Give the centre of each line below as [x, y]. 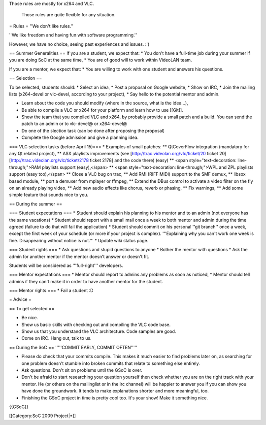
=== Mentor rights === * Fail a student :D [51, 291]
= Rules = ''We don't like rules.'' [41, 26]
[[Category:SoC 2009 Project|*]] [43, 416]
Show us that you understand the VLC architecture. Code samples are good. [99, 331]
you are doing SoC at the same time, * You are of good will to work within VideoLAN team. [100, 60]
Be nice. [30, 318]
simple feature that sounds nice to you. [49, 195]
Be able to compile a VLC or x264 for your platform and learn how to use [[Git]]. [102, 110]
